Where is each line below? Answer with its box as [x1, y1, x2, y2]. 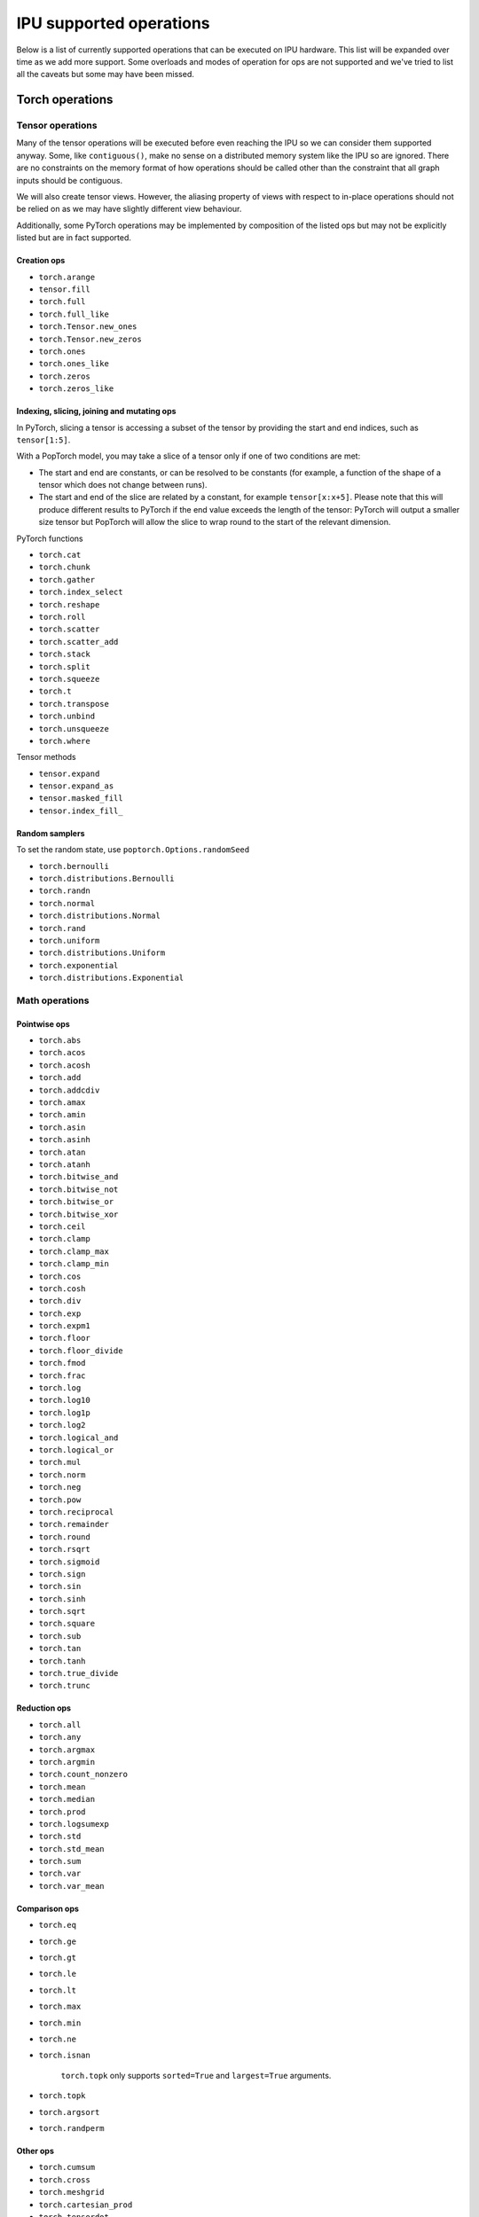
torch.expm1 [38, 1321, 90, 1331]
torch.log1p [38, 1407, 90, 1418]
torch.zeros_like [38, 384, 114, 394]
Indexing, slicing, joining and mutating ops [16, 406, 177, 417]
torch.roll [38, 612, 86, 622]
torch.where [38, 736, 90, 746]
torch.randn [38, 886, 90, 896]
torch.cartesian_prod [38, 2199, 133, 2210]
